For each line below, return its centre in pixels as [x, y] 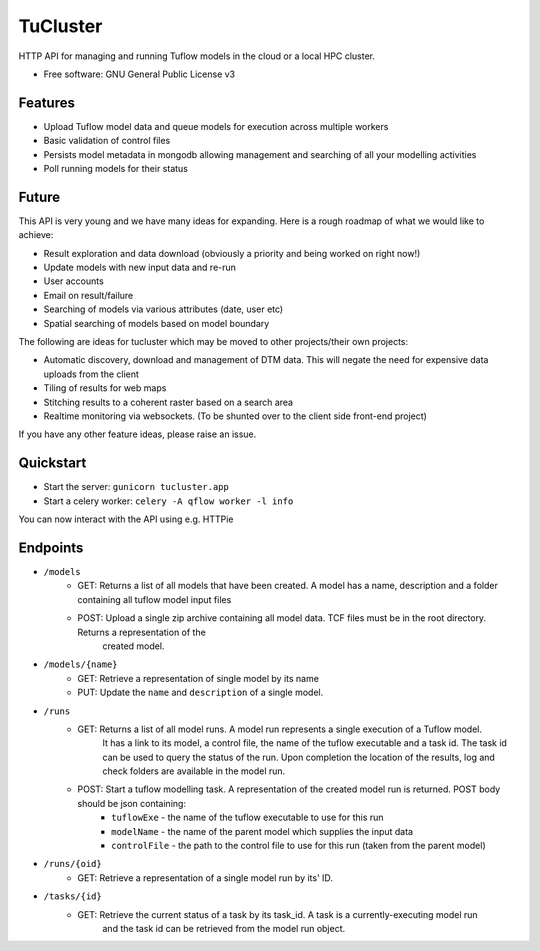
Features [46, 102]
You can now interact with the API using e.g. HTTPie [126, 519]
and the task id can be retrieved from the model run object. [224, 928]
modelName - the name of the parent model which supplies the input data [262, 831]
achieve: [36, 235]
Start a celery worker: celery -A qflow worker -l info [168, 501]
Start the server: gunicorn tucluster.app [136, 487]
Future [39, 196]
